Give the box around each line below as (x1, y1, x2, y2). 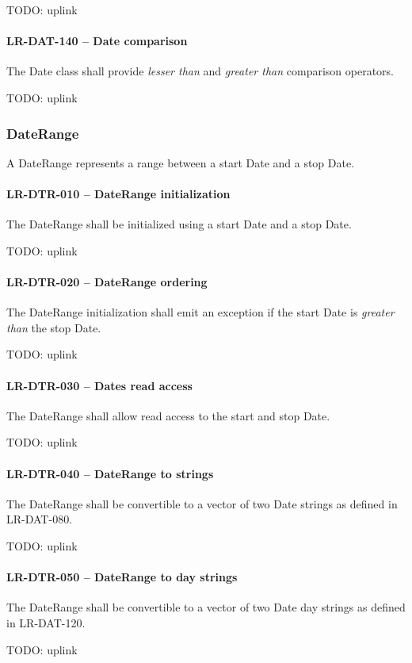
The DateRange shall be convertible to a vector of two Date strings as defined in (6, 495, 398, 512)
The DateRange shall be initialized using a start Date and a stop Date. (6, 216, 352, 232)
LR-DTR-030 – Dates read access (6, 377, 193, 393)
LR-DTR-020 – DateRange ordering (6, 273, 208, 289)
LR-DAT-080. (6, 511, 73, 527)
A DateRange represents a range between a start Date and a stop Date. (6, 154, 355, 171)
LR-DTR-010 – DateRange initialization (6, 185, 231, 201)
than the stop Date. (6, 319, 101, 335)
